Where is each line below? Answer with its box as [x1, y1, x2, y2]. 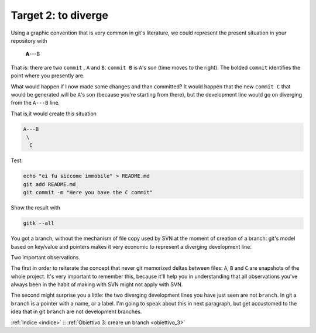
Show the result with [11, 204, 61, 211]
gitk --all [23, 220, 54, 226]
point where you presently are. [11, 72, 85, 79]
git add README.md [23, 181, 76, 187]
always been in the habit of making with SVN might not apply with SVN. [11, 281, 183, 288]
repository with [11, 37, 47, 44]
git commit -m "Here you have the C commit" [23, 189, 153, 196]
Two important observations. [11, 253, 80, 260]
